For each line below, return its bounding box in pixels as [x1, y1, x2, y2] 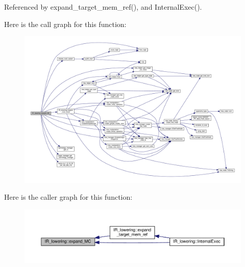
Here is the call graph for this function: [4, 18, 127, 29]
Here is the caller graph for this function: [4, 192, 133, 202]
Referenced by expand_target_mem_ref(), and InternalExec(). [4, 2, 202, 12]
